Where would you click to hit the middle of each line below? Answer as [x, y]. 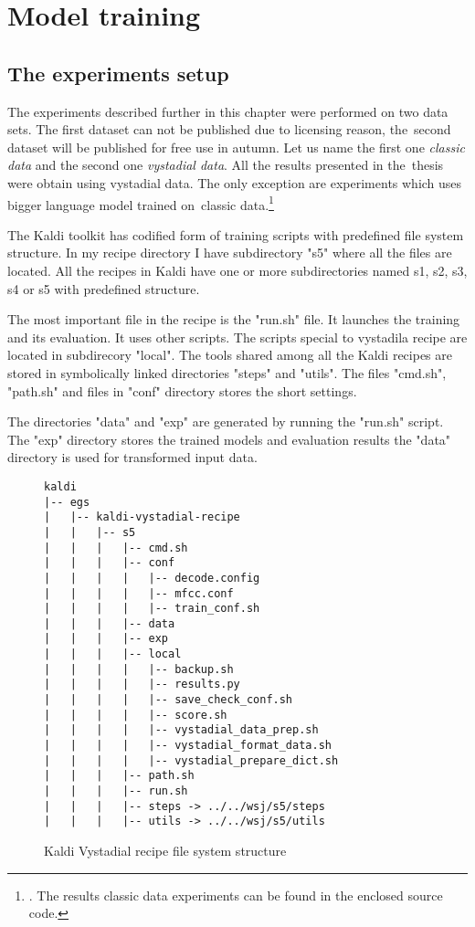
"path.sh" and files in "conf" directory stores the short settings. [182, 390]
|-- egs [67, 502]
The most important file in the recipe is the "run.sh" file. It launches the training [234, 319]
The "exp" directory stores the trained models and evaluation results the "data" [229, 439]
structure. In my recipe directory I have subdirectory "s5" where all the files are [230, 253]
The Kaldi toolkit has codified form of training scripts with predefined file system [236, 234]
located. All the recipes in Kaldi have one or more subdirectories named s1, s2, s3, [237, 270]
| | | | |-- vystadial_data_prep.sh [181, 730]
